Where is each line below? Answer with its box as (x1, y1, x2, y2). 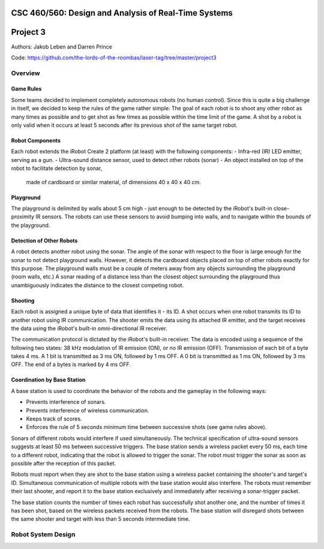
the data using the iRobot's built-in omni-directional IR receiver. (11, 325, 167, 332)
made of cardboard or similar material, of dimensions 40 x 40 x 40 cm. (26, 178, 201, 185)
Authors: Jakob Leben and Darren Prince (11, 43, 112, 50)
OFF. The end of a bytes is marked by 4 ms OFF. (11, 361, 131, 368)
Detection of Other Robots (11, 237, 78, 244)
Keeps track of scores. (26, 415, 82, 422)
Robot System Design (11, 530, 76, 539)
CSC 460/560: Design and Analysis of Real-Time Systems (11, 8, 233, 18)
